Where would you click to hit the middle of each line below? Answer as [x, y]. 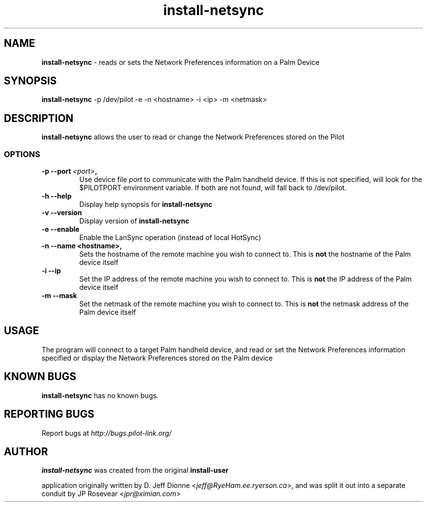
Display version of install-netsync [134, 221]
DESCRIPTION [39, 118]
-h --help [57, 196]
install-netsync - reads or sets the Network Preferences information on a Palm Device [181, 62]
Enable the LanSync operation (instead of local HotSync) [170, 238]
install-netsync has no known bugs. [100, 395]
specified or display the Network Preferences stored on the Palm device [157, 358]
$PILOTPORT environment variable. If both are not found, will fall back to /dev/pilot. [213, 188]
